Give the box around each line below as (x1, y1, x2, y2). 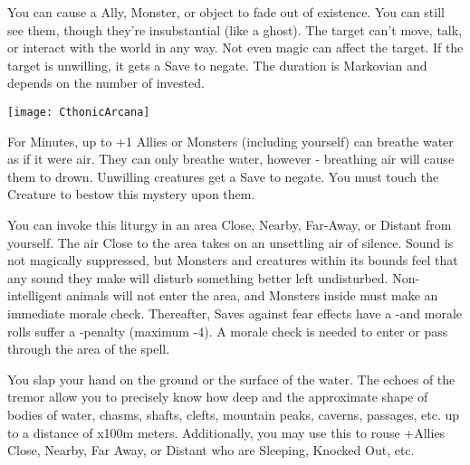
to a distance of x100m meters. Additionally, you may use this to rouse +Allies (7, 422, 446, 441)
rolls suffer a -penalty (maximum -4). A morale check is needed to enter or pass (7, 321, 448, 340)
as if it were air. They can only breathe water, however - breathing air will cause (7, 149, 455, 168)
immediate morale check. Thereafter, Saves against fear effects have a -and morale (7, 303, 462, 322)
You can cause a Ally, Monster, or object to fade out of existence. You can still (7, 3, 445, 21)
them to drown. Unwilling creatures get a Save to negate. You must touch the (7, 166, 439, 185)
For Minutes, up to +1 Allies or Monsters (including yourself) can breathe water (7, 131, 454, 150)
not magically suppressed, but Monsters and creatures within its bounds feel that (7, 251, 458, 270)
